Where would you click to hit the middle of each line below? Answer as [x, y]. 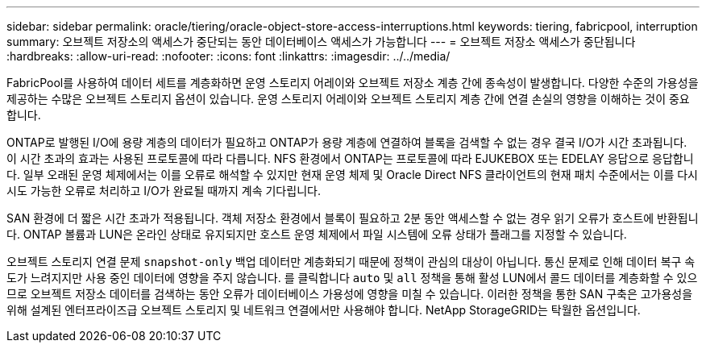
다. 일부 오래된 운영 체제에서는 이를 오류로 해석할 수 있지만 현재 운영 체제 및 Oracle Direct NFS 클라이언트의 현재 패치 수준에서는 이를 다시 [352, 174]
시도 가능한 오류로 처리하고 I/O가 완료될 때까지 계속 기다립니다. [164, 191]
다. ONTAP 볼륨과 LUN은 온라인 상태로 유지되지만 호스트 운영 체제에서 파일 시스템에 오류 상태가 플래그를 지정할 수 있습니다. [317, 234]
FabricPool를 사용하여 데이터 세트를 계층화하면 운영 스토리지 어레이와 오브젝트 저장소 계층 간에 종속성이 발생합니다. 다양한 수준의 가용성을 [353, 83]
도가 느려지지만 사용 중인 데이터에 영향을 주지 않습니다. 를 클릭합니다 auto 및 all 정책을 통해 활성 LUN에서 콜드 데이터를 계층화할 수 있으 [352, 278]
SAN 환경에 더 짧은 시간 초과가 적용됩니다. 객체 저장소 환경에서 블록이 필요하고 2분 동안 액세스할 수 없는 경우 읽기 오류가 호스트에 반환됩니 [353, 218]
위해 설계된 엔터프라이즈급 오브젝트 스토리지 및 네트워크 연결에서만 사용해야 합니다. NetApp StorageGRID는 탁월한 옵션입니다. [324, 310]
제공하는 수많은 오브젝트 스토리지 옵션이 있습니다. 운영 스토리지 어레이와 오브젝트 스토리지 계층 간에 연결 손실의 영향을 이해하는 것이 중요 [348, 99]
